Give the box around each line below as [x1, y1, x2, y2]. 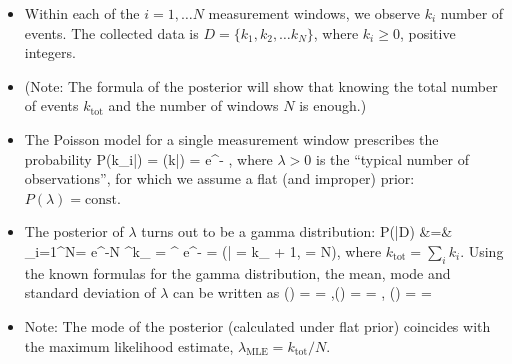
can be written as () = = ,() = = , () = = [173, 282, 432, 303]
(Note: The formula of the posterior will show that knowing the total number [24, 75, 498, 96]
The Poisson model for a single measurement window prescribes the [24, 128, 439, 149]
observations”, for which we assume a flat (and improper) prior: [24, 168, 415, 189]
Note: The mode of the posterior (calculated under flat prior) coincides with [24, 315, 491, 336]
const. [85, 192, 121, 207]
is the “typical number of [316, 148, 469, 169]
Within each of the [24, 3, 140, 23]
